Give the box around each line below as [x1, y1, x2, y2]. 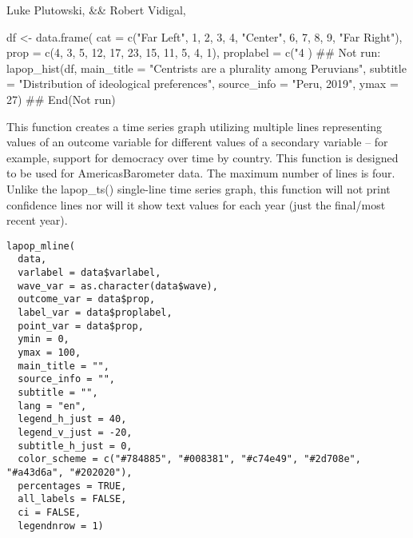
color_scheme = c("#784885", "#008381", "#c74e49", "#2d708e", [18, 453, 361, 465]
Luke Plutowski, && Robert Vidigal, [6, 2, 186, 18]
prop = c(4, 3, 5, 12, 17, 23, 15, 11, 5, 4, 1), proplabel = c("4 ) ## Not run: [6, 44, 381, 61]
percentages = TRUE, [18, 480, 127, 492]
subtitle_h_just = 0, [18, 440, 133, 452]
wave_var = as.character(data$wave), [18, 280, 218, 292]
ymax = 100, [18, 346, 81, 358]
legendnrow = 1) [18, 520, 104, 532]
